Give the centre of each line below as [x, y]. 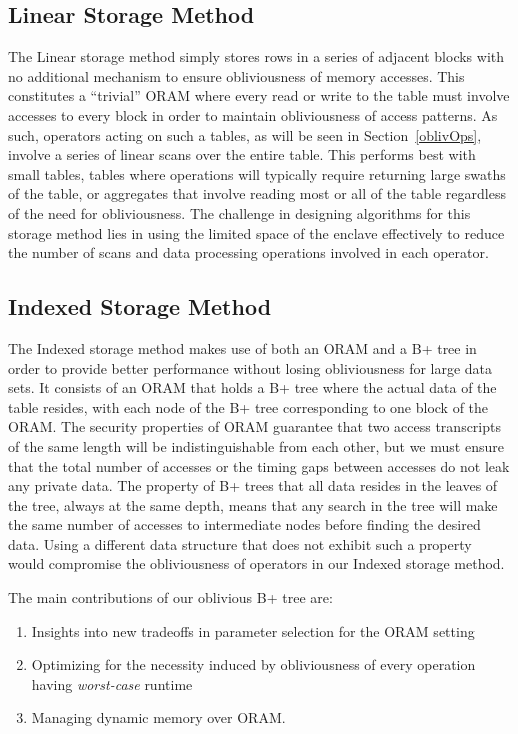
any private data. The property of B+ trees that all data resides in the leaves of [253, 485]
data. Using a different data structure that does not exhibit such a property [240, 543]
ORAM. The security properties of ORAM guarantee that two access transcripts [254, 426]
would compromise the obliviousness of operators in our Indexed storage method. [256, 563]
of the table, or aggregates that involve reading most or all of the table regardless [257, 193]
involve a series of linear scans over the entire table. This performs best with [242, 154]
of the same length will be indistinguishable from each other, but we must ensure [256, 445]
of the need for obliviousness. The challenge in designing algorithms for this [239, 212]
